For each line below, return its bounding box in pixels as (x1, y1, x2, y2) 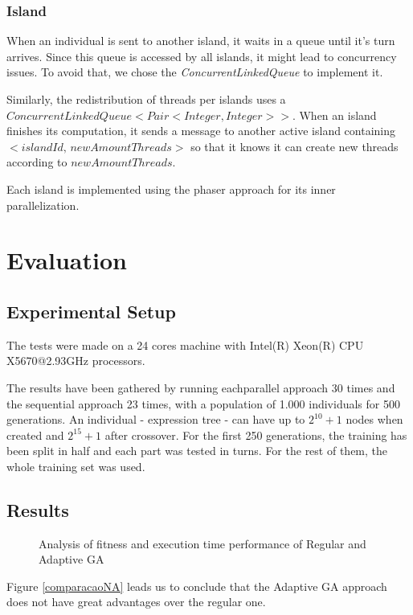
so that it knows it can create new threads (190, 137, 399, 154)
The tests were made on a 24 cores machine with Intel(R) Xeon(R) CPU (6, 336, 364, 353)
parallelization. (6, 196, 80, 213)
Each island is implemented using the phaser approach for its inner (6, 180, 336, 197)
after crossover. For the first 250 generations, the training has (104, 426, 407, 443)
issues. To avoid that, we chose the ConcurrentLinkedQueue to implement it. (6, 64, 383, 80)
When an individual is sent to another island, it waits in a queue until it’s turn (6, 32, 395, 49)
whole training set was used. (6, 457, 145, 474)
